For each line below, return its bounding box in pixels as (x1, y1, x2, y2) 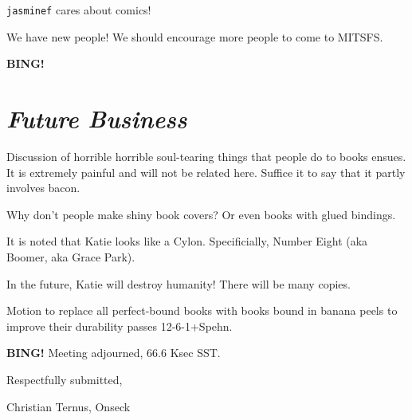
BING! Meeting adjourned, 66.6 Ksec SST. (6, 344, 221, 361)
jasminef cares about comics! (6, 2, 151, 18)
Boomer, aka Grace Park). (6, 248, 135, 265)
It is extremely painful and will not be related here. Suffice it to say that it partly (6, 163, 406, 180)
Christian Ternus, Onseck (6, 398, 131, 414)
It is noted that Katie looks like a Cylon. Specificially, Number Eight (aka (6, 233, 368, 249)
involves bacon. (6, 179, 80, 196)
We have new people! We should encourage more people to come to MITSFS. (6, 28, 383, 45)
